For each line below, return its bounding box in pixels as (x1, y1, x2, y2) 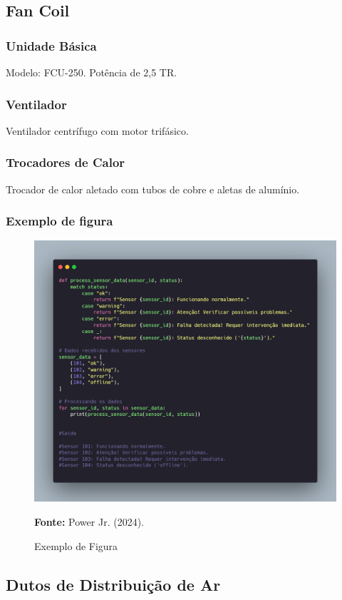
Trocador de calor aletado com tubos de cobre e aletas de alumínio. (6, 181, 300, 196)
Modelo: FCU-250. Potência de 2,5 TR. (6, 65, 177, 79)
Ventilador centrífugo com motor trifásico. (6, 123, 189, 138)
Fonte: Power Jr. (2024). (34, 514, 144, 529)
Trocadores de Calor (6, 153, 125, 171)
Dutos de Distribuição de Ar (6, 573, 221, 595)
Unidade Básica (6, 36, 97, 54)
